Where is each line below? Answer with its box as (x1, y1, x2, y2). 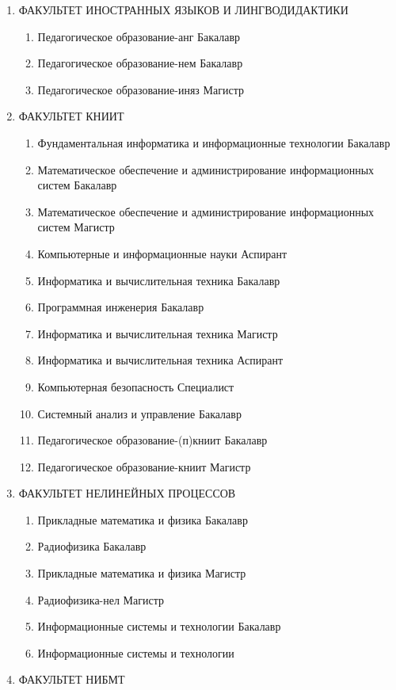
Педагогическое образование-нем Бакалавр (37, 55, 243, 71)
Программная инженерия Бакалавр (37, 299, 204, 315)
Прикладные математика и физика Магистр (37, 565, 246, 581)
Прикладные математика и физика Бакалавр (37, 511, 248, 528)
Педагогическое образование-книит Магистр (37, 458, 251, 475)
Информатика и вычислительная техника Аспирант (37, 352, 284, 368)
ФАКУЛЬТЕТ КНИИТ (18, 108, 124, 124)
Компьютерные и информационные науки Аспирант (37, 245, 287, 261)
